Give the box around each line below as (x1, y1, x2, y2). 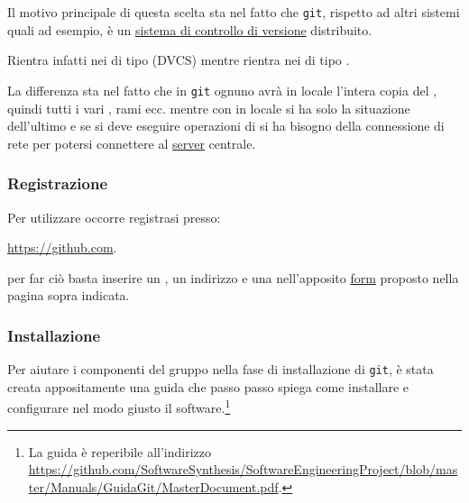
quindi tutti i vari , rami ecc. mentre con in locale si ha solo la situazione (7, 98, 410, 117)
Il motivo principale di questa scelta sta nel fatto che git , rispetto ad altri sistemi (7, 3, 460, 21)
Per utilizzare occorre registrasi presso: (7, 207, 221, 226)
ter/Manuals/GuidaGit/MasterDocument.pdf (28, 477, 279, 496)
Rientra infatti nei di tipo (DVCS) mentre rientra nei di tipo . (7, 50, 350, 69)
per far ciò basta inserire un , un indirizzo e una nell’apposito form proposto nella (7, 268, 459, 287)
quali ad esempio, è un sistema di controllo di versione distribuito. (7, 20, 372, 39)
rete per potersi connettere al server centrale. (7, 133, 256, 152)
